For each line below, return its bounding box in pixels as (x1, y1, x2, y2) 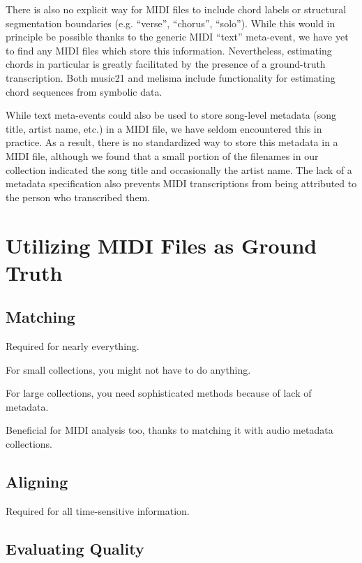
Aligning (6, 471, 68, 492)
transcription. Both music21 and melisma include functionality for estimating (6, 70, 335, 85)
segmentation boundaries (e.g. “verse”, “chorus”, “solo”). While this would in (6, 15, 335, 30)
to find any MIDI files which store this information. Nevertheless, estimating (6, 43, 332, 57)
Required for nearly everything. (6, 339, 139, 353)
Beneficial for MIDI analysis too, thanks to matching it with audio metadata (6, 423, 333, 437)
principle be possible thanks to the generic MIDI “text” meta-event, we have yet (6, 29, 349, 44)
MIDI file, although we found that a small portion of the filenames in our (6, 148, 319, 163)
